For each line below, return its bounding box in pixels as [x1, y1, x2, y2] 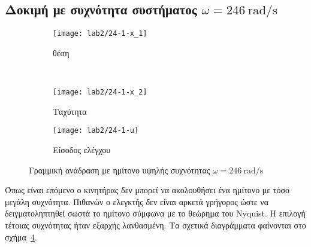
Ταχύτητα [53, 105, 87, 117]
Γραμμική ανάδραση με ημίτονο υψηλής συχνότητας [29, 163, 210, 176]
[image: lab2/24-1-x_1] [53, 29, 147, 38]
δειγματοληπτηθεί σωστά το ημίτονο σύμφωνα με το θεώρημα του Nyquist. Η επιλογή [5, 207, 306, 219]
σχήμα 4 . [5, 230, 37, 243]
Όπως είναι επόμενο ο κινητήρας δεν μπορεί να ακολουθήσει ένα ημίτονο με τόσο [5, 184, 290, 196]
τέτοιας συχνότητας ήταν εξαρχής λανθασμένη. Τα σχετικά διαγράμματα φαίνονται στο [5, 218, 306, 231]
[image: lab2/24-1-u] [53, 126, 139, 135]
